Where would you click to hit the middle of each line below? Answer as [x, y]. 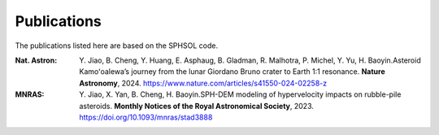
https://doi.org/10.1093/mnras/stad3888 [146, 117]
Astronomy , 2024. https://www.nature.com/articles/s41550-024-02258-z [203, 83]
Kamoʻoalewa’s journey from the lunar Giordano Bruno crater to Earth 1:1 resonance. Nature [232, 72]
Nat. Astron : [36, 60]
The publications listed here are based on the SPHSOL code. [117, 46]
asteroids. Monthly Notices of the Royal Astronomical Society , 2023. [197, 106]
